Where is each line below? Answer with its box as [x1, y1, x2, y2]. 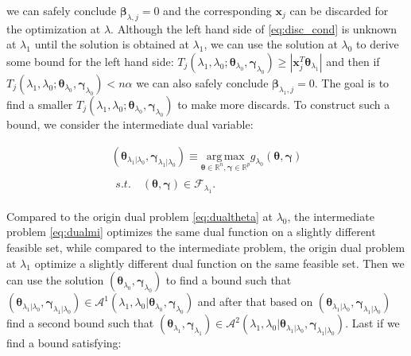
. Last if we [345, 315, 400, 331]
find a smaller [6, 95, 73, 112]
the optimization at [6, 20, 101, 37]
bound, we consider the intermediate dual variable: [6, 115, 254, 132]
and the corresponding [163, 2, 272, 18]
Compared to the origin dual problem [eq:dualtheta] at [6, 207, 273, 224]
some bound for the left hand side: [6, 52, 174, 69]
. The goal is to [314, 74, 390, 91]
